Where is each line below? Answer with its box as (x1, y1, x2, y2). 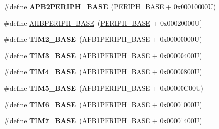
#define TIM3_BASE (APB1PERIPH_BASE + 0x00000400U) (4, 50, 202, 60)
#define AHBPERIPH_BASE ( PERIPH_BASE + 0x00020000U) (4, 17, 202, 28)
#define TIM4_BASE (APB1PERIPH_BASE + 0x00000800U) (4, 66, 202, 77)
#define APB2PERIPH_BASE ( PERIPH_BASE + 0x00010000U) (4, 1, 216, 11)
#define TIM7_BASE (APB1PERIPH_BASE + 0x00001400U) (4, 115, 202, 126)
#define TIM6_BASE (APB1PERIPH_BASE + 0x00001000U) (4, 99, 202, 109)
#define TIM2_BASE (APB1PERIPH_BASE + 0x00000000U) (4, 34, 202, 44)
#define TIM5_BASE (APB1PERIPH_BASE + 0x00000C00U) (4, 82, 203, 93)
